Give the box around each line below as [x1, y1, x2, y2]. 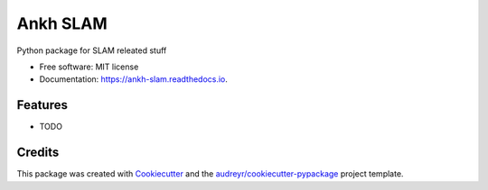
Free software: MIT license [39, 61, 139, 72]
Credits [16, 145, 60, 160]
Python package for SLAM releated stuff [16, 45, 167, 56]
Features [16, 97, 68, 113]
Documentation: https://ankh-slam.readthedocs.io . [39, 74, 228, 85]
